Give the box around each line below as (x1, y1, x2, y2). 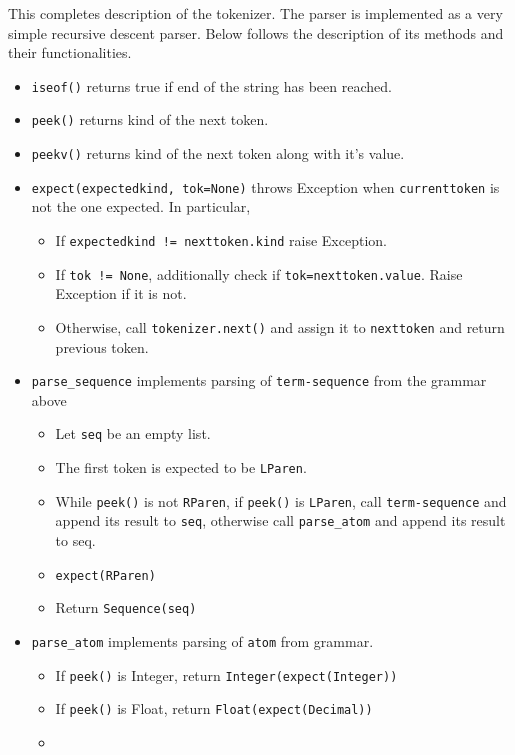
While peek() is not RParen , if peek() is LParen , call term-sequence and (55, 490, 507, 511)
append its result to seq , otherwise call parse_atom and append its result (55, 510, 506, 531)
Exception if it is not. (55, 283, 187, 304)
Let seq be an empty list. (55, 423, 211, 444)
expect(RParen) (55, 568, 156, 583)
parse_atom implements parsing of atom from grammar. (31, 630, 374, 651)
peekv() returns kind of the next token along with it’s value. (31, 143, 405, 164)
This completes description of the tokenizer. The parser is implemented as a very (8, 3, 503, 23)
